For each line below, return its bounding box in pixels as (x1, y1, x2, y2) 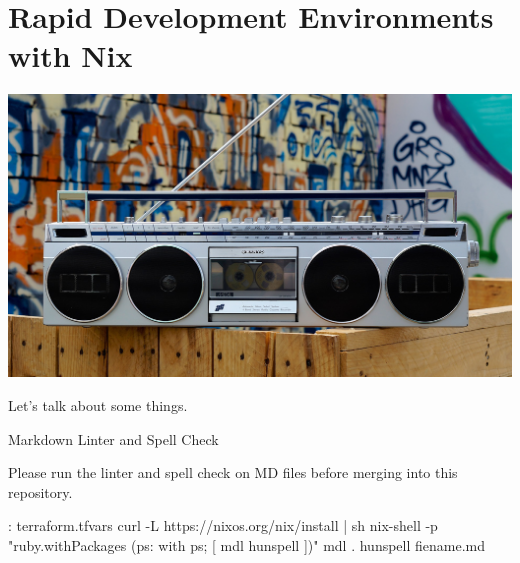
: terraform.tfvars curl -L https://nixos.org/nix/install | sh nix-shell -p (8, 515, 438, 536)
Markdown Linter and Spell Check (8, 428, 219, 449)
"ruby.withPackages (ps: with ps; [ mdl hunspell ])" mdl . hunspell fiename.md (8, 534, 486, 555)
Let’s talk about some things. (8, 394, 188, 415)
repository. (8, 481, 73, 502)
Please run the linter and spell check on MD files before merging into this (8, 462, 458, 483)
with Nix (8, 35, 133, 76)
